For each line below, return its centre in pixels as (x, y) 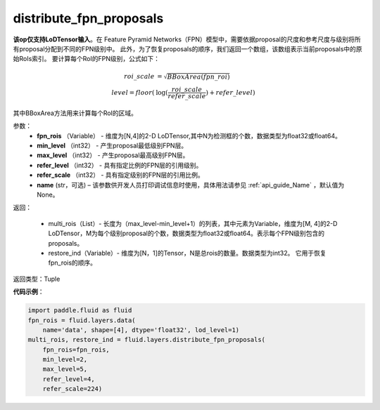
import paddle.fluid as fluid (80, 310)
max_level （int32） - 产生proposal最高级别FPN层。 (113, 155)
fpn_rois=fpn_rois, (76, 350)
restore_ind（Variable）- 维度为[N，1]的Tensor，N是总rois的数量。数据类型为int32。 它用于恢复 (187, 253)
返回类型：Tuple (37, 279)
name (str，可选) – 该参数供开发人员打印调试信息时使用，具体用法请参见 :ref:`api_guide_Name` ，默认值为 (191, 185)
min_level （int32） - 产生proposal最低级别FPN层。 (112, 146)
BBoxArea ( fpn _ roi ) (198, 77)
